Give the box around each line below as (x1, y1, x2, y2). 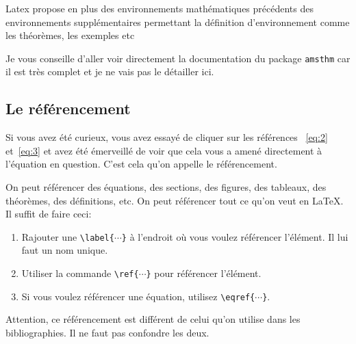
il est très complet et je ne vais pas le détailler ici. (5, 64, 214, 79)
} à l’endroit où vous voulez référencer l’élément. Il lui (121, 229, 348, 243)
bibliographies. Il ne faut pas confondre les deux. (5, 325, 209, 339)
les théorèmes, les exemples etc (5, 28, 135, 42)
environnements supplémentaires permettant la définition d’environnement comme (5, 14, 350, 29)
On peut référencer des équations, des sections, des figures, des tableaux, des (5, 180, 327, 194)
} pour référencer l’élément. (146, 266, 262, 280)
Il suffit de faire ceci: (5, 207, 92, 221)
